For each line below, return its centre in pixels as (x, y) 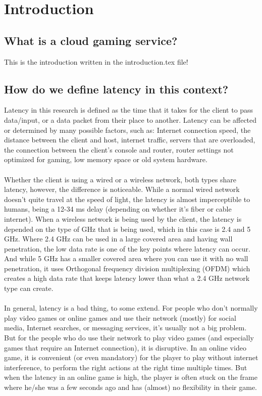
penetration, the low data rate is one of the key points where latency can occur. (127, 248)
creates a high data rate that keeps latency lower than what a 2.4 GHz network (127, 278)
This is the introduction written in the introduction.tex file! (96, 61)
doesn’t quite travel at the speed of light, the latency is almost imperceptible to (127, 199)
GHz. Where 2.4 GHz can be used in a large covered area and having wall (118, 239)
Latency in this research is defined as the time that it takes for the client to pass (129, 110)
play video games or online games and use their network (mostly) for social (120, 317)
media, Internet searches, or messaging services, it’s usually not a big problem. (125, 328)
